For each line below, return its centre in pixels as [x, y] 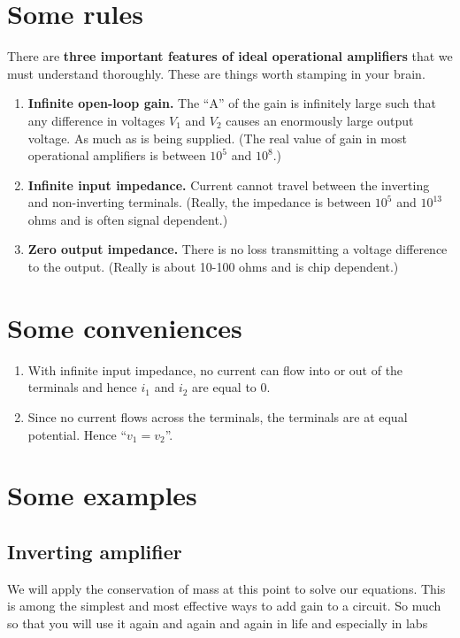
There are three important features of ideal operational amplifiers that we [230, 56]
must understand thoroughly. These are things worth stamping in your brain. [216, 73]
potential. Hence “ [77, 434]
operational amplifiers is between [117, 155]
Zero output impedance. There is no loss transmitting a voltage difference [238, 249]
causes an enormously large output [320, 120]
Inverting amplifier [95, 551]
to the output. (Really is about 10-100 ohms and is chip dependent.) [213, 267]
